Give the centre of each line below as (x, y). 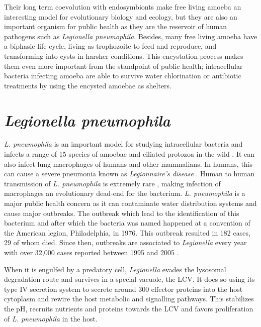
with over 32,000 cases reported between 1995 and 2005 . (92, 252)
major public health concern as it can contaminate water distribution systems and (130, 203)
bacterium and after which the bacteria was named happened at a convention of (127, 223)
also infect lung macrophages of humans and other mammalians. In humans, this (128, 164)
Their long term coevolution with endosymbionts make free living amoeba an (123, 7)
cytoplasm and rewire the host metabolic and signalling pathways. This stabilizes (129, 299)
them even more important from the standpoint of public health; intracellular (123, 66)
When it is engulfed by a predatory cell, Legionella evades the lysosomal (115, 269)
